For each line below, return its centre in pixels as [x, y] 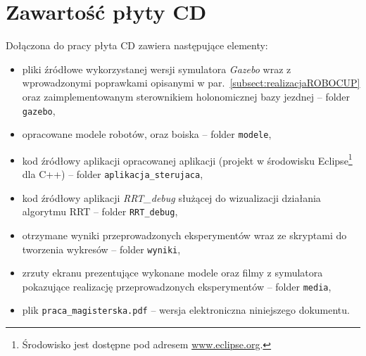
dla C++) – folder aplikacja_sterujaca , [113, 174]
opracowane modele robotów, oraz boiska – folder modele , [147, 134]
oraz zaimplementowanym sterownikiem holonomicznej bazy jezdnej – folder [186, 96]
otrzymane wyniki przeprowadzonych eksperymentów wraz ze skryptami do [184, 235]
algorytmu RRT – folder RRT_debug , [100, 211]
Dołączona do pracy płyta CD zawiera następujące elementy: [137, 45]
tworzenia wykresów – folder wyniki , [101, 249]
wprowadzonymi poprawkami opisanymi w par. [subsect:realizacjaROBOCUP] [191, 83]
